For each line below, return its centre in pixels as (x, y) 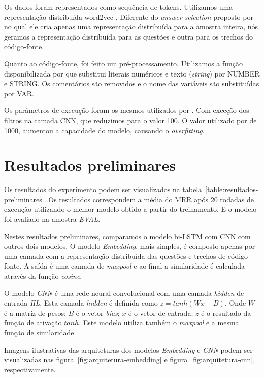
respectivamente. (30, 369)
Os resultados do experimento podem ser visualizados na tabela (103, 189)
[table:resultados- (232, 189)
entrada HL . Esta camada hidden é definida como (81, 303)
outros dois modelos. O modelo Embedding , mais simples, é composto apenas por (130, 246)
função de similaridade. (40, 332)
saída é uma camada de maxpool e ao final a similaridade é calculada (138, 266)
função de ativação (33, 323)
